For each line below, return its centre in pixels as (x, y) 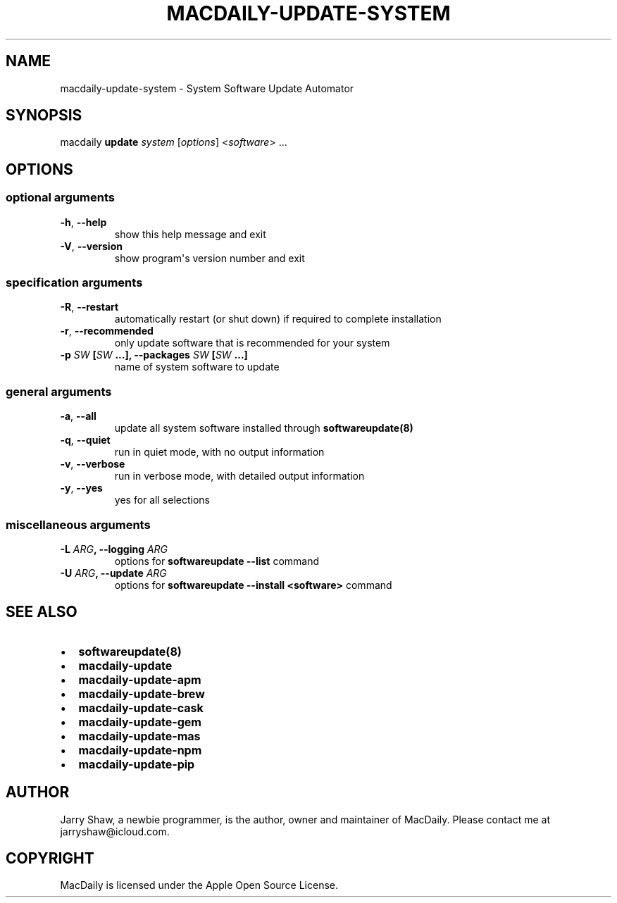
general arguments (59, 391)
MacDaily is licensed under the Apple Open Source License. (199, 885)
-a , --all (78, 416)
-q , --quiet (85, 440)
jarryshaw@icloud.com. (115, 831)
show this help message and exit (190, 234)
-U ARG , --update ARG (113, 573)
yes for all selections (162, 500)
